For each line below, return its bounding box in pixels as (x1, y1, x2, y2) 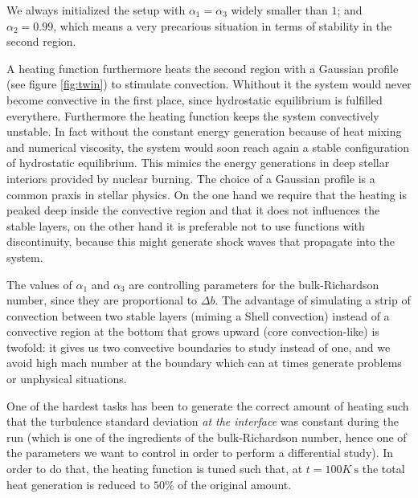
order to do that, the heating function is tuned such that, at (6, 460, 303, 477)
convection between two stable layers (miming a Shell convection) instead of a (6, 307, 390, 324)
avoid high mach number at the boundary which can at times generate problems (6, 354, 402, 371)
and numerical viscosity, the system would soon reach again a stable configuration (6, 138, 410, 155)
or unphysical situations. (6, 370, 127, 387)
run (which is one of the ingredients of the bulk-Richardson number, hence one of (6, 428, 407, 445)
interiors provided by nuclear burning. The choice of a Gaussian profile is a (6, 169, 375, 186)
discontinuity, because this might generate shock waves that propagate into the (6, 233, 395, 250)
